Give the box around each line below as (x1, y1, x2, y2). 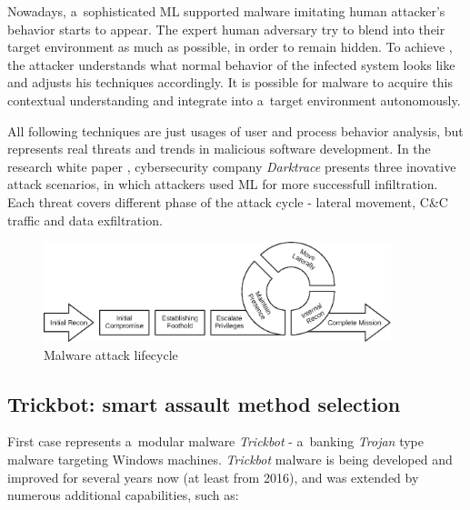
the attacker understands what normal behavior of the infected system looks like (7, 55, 455, 74)
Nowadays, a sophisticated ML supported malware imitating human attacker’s (7, 2, 445, 20)
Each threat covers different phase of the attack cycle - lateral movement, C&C (7, 192, 448, 211)
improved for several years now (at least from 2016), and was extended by (7, 467, 419, 486)
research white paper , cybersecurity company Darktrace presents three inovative (7, 156, 456, 175)
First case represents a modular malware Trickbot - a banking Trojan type (7, 432, 424, 451)
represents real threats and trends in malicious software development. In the (7, 139, 431, 158)
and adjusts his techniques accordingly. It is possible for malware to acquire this (7, 73, 453, 92)
